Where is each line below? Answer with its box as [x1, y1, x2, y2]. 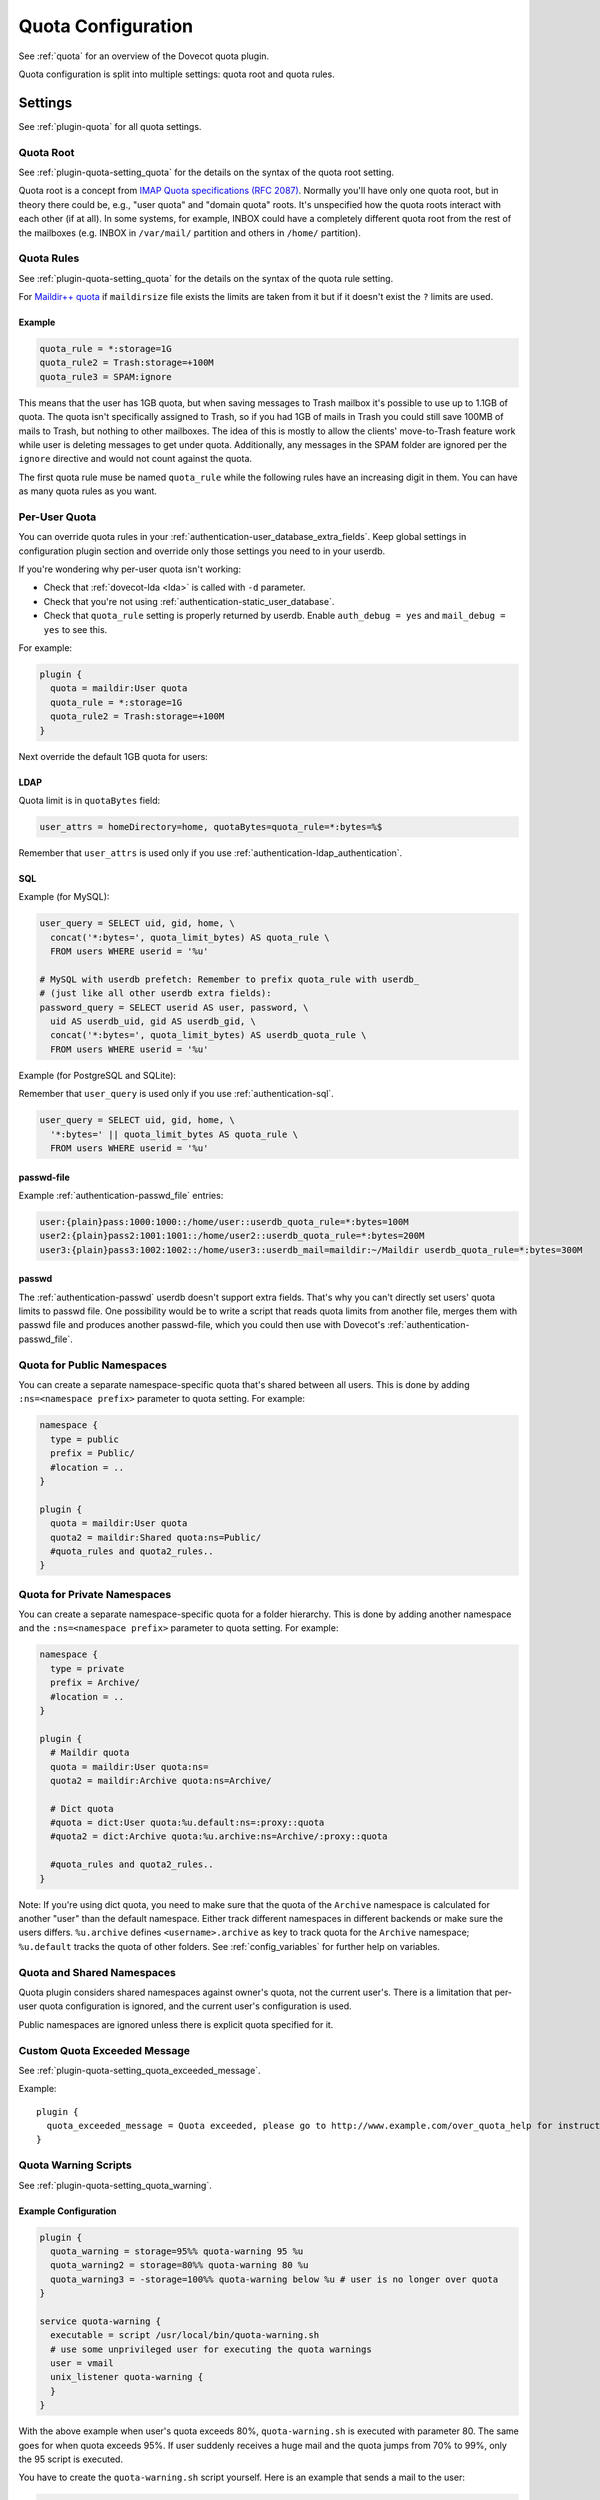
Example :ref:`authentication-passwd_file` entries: [18, 1189, 224, 1201]
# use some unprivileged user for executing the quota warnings [50, 2343, 372, 2355]
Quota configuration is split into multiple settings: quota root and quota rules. [18, 68, 335, 80]
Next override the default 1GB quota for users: [18, 750, 209, 762]
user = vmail [50, 2358, 114, 2369]
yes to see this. [43, 623, 108, 635]
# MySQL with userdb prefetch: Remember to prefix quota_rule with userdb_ [39, 973, 420, 985]
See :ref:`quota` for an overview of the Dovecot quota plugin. [18, 50, 270, 62]
